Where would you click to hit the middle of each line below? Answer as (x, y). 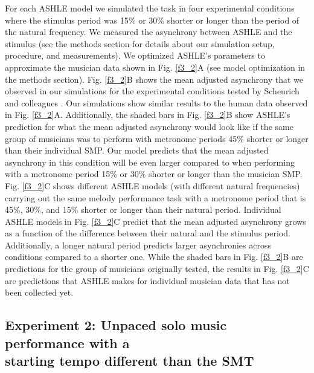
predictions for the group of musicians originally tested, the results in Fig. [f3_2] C (157, 269)
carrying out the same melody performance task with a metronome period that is (155, 197)
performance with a (67, 342)
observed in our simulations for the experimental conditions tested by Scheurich (152, 91)
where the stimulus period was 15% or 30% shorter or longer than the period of (152, 20)
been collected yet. (39, 292)
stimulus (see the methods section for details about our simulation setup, (140, 43)
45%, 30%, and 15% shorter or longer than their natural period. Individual (143, 209)
